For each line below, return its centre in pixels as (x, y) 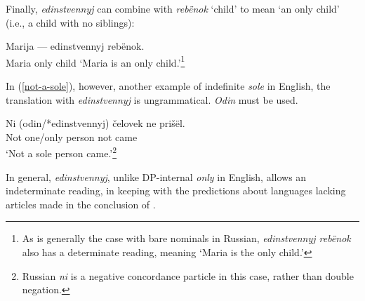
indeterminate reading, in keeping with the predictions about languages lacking (176, 190)
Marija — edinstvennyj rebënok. (75, 46)
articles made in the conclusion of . (81, 204)
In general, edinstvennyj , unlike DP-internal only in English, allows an (156, 176)
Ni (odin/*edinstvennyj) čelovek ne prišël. (95, 123)
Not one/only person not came (72, 136)
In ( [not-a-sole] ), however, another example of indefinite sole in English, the (168, 86)
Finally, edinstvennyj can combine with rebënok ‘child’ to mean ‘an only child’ (173, 8)
